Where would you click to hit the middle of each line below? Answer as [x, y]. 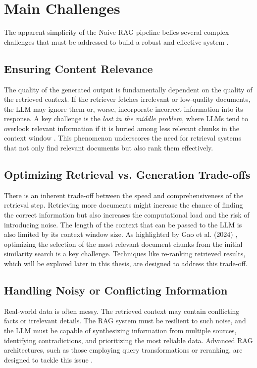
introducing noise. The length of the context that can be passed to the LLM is [123, 224]
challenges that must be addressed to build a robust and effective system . [116, 41]
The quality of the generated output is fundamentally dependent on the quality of [128, 89]
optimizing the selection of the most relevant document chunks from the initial [123, 244]
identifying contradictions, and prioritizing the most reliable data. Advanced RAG [128, 340]
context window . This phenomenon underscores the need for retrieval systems [123, 138]
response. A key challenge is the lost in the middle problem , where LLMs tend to [126, 118]
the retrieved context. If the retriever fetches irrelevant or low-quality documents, [127, 99]
